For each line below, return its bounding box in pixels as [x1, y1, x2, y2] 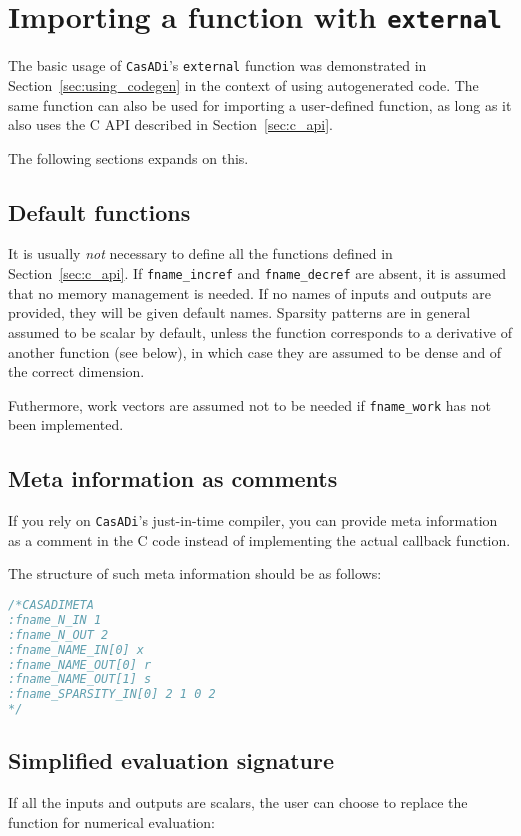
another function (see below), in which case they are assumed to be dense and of [8, 341, 502, 362]
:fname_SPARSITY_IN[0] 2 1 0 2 [8, 687, 216, 702]
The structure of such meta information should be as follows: [8, 563, 382, 584]
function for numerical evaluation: [8, 811, 216, 832]
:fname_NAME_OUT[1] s [8, 672, 152, 687]
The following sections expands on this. [8, 147, 249, 168]
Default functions [8, 196, 191, 227]
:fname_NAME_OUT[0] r [8, 657, 152, 672]
